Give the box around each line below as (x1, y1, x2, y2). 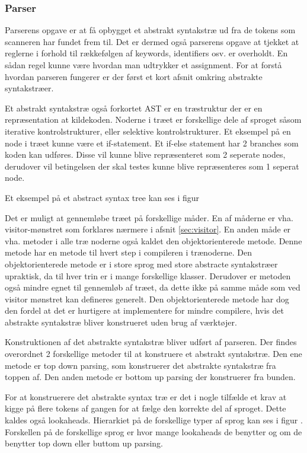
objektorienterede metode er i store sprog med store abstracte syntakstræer (5, 257, 278, 270)
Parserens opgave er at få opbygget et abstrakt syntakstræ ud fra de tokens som (5, 24, 296, 36)
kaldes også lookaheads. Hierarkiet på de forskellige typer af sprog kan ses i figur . (5, 414, 303, 426)
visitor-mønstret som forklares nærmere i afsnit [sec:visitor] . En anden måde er (5, 223, 291, 235)
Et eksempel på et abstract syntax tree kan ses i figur (5, 191, 200, 203)
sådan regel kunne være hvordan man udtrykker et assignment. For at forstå (5, 59, 282, 71)
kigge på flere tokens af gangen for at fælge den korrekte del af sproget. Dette (5, 402, 286, 414)
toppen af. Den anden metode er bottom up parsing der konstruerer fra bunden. (5, 371, 296, 383)
